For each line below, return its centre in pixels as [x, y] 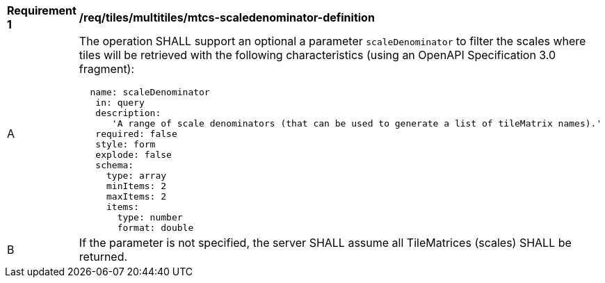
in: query [120, 103]
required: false [136, 134]
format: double [155, 228]
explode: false [134, 155]
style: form [126, 144]
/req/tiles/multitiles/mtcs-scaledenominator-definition [227, 17]
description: [128, 113]
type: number [150, 217]
